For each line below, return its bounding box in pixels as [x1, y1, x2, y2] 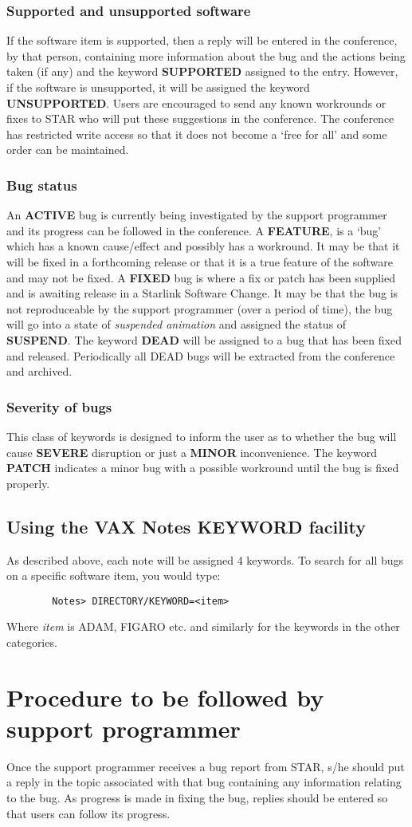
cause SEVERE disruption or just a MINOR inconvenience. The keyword [6, 443, 377, 460]
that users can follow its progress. [6, 805, 171, 821]
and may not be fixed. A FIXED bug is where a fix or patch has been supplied [6, 269, 396, 286]
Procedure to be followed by [6, 680, 324, 713]
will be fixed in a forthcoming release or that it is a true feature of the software [6, 253, 394, 270]
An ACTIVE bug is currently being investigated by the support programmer [6, 207, 387, 223]
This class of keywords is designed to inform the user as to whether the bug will [6, 427, 397, 444]
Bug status [6, 175, 77, 195]
